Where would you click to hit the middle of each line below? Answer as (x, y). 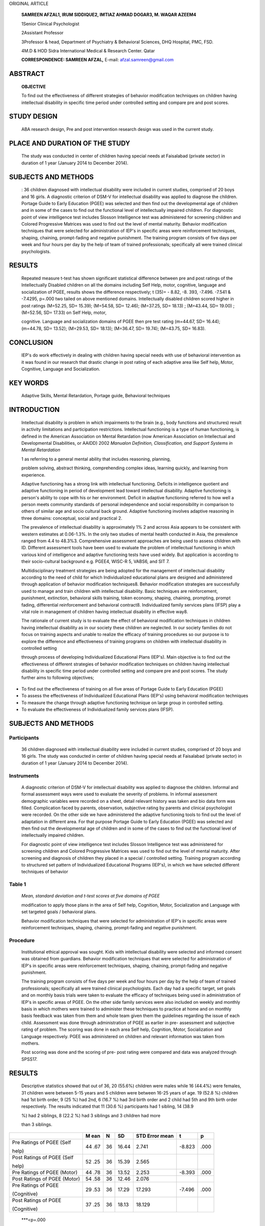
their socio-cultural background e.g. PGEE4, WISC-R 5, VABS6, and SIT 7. (95, 562)
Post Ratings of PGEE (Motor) (46, 1178)
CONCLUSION (31, 343)
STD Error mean (155, 1136)
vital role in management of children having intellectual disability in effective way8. (105, 612)
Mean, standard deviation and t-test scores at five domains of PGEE (91, 896)
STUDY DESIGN (33, 116)
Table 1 (18, 884)
